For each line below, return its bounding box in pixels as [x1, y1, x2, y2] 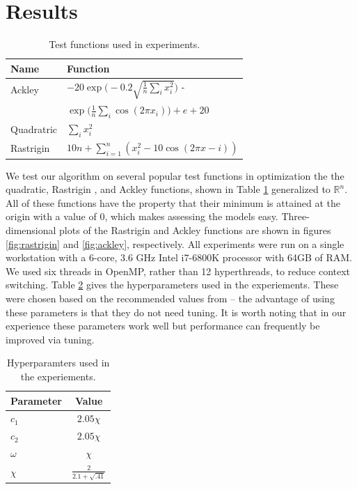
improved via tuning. [6, 332, 95, 346]
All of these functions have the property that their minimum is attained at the [6, 195, 341, 210]
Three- [281, 209, 310, 224]
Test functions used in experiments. [49, 37, 200, 52]
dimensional [6, 223, 56, 238]
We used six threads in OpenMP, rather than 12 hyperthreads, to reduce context [6, 263, 351, 278]
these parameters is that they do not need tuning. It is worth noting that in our [6, 304, 347, 319]
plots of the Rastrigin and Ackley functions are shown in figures [59, 223, 331, 238]
